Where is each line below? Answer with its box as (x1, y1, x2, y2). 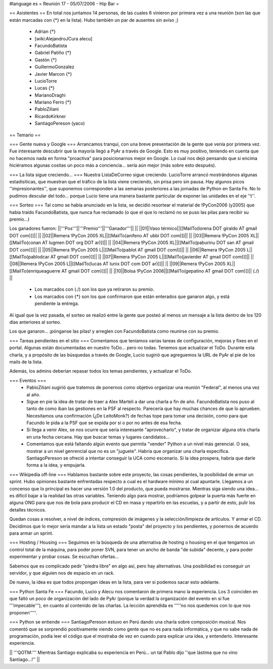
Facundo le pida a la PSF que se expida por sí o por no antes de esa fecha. (26, 420, 182, 426)
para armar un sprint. (9, 530, 54, 536)
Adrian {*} (34, 28, 56, 35)
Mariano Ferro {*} (34, 99, 72, 106)
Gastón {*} (34, 57, 57, 63)
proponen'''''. (9, 609, 37, 615)
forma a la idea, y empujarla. (26, 462, 86, 468)
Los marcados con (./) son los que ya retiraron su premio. (34, 286, 154, 292)
